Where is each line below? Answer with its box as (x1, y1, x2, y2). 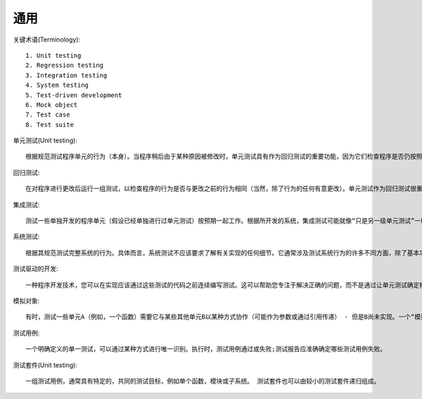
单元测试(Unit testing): (13, 136, 77, 145)
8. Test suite (25, 121, 74, 128)
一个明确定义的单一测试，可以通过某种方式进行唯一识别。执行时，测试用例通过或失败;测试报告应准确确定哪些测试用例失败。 (25, 345, 387, 353)
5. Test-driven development (25, 91, 122, 99)
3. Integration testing (25, 71, 108, 79)
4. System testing (25, 81, 89, 90)
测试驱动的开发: (13, 264, 59, 273)
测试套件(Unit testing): (13, 360, 77, 369)
